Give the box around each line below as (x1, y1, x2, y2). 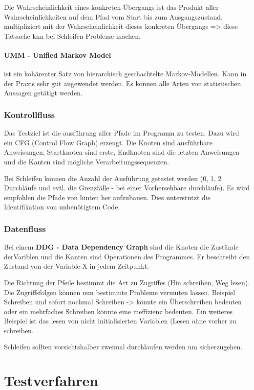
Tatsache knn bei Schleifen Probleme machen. (4, 30, 141, 41)
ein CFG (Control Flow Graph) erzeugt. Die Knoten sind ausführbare (4, 137, 212, 147)
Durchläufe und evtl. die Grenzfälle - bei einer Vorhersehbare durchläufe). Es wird (4, 183, 250, 193)
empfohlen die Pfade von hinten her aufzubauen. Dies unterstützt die (4, 192, 211, 202)
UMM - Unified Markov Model (4, 49, 111, 60)
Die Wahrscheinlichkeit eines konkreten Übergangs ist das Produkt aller (4, 2, 219, 12)
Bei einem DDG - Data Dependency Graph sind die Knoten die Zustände (4, 242, 239, 252)
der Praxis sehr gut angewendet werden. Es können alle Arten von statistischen (4, 78, 241, 88)
